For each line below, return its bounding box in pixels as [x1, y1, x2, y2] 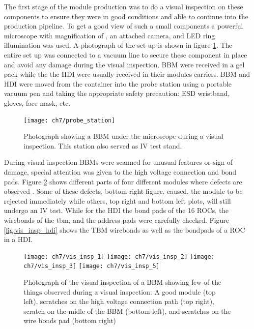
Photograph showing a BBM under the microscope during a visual [24, 131, 224, 141]
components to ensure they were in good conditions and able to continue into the [4, 11, 248, 21]
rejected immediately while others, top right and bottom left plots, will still [4, 195, 231, 206]
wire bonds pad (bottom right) [24, 315, 116, 326]
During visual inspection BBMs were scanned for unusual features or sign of [4, 157, 233, 167]
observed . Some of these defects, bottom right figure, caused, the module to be [4, 186, 243, 196]
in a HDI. [4, 234, 33, 244]
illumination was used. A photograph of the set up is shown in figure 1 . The [4, 40, 232, 50]
